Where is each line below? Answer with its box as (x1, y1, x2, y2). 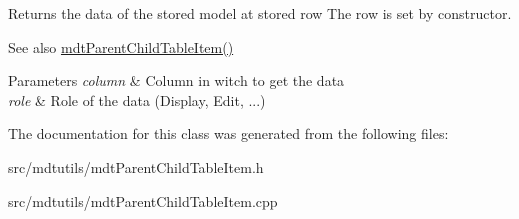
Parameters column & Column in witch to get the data (8, 70, 345, 91)
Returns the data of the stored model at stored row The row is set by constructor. (8, 3, 512, 23)
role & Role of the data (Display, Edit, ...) (8, 89, 266, 110)
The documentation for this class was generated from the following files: (8, 123, 449, 144)
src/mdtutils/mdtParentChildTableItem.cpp (8, 190, 278, 211)
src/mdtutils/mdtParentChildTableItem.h (8, 156, 264, 177)
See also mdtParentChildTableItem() (8, 36, 234, 57)
